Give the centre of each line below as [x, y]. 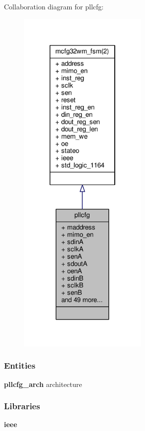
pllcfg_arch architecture [43, 384]
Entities [20, 365]
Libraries [22, 406]
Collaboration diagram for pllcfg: [54, 6]
